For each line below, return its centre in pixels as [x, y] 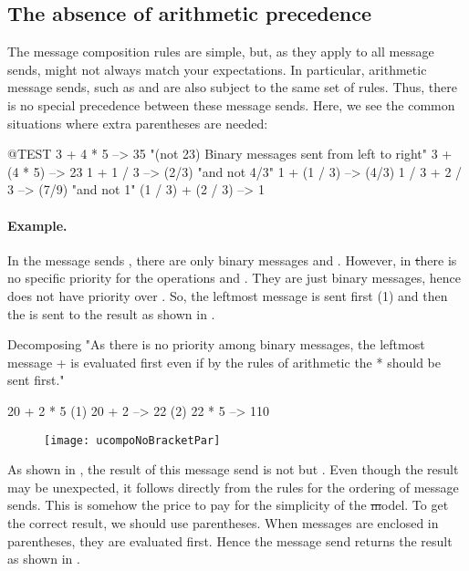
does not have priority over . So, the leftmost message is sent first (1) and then [228, 295]
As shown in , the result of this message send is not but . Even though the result [233, 469]
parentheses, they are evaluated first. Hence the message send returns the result [230, 540]
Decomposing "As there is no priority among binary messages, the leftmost [216, 344]
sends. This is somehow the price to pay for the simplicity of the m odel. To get [228, 505]
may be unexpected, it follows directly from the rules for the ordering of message [233, 487]
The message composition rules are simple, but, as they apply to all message [221, 52]
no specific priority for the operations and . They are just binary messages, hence [234, 278]
